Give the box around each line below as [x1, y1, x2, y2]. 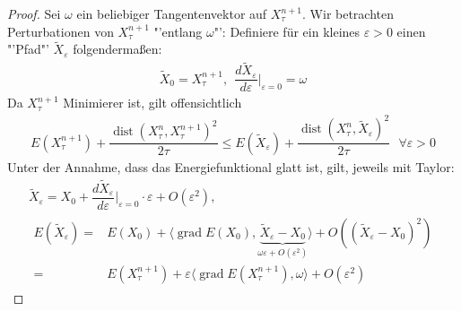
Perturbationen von [7, 22, 114, 40]
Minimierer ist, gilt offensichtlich [63, 93, 242, 112]
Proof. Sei [7, 4, 61, 22]
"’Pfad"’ [7, 39, 49, 58]
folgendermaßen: [73, 39, 162, 58]
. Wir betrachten [302, 4, 395, 22]
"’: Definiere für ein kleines [213, 22, 361, 40]
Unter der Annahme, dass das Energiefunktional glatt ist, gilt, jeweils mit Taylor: [7, 157, 455, 176]
